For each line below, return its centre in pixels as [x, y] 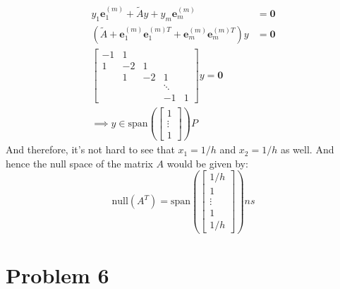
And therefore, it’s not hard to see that [90, 149]
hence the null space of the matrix [79, 163]
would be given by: [207, 163]
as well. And [307, 149]
